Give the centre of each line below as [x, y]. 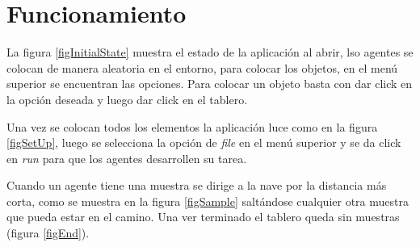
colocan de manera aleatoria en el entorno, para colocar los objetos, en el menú [202, 67]
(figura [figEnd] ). [48, 233]
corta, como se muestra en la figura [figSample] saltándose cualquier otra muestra [208, 201]
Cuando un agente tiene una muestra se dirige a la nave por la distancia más [197, 185]
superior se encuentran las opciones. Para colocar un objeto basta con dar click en [210, 84]
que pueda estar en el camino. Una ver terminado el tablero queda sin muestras [203, 217]
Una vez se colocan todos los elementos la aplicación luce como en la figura [192, 126]
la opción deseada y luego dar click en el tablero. [127, 99]
